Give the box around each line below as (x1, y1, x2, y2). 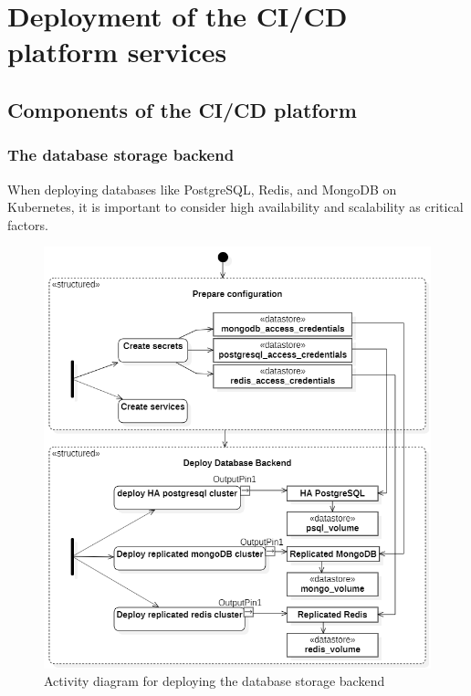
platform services (7, 33, 227, 70)
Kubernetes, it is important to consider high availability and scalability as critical (7, 197, 464, 216)
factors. (7, 215, 48, 234)
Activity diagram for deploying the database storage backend (44, 671, 385, 691)
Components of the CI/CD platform (7, 95, 357, 123)
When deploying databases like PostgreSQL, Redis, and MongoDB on (7, 179, 397, 198)
